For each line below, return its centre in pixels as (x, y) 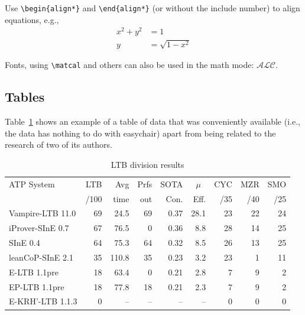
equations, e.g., (32, 19)
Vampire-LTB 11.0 (43, 213)
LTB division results (147, 164)
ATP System (32, 184)
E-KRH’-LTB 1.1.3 (43, 301)
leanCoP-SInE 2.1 (41, 257)
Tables (25, 97)
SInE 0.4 (25, 243)
